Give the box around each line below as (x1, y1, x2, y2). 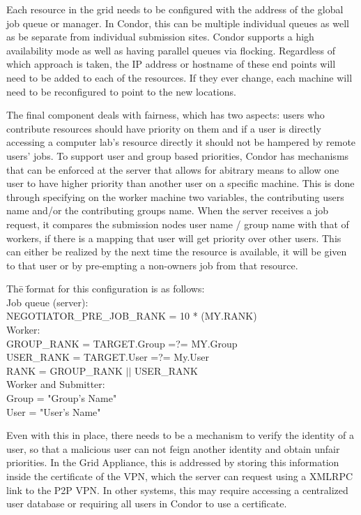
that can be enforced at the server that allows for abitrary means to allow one (6, 162, 339, 177)
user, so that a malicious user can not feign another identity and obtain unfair (6, 441, 340, 456)
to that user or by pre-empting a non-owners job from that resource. (6, 257, 298, 272)
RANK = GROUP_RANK (6, 363, 123, 378)
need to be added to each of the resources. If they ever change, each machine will (6, 70, 353, 84)
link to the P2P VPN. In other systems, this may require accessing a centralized (6, 482, 348, 497)
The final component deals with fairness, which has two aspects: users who (6, 107, 325, 122)
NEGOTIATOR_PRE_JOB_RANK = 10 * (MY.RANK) (6, 308, 257, 323)
